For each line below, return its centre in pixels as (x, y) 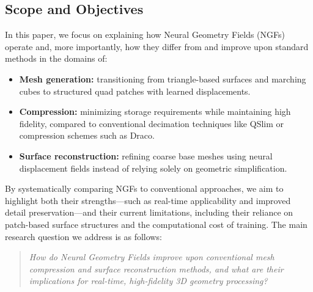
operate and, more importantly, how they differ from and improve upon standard (157, 46)
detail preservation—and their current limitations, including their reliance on (149, 212)
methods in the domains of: (56, 58)
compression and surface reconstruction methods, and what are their (156, 268)
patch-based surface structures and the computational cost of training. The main (156, 224)
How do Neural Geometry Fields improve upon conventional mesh (152, 257)
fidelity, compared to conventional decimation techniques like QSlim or (152, 123)
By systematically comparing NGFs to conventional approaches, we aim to (144, 188)
